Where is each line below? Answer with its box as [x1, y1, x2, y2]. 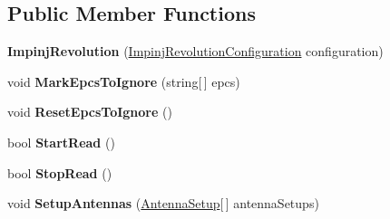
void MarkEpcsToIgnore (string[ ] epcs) [7, 71, 240, 90]
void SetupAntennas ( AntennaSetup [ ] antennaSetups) [7, 194, 319, 213]
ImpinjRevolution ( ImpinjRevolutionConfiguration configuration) [7, 42, 384, 61]
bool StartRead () [7, 132, 115, 151]
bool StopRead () [7, 163, 112, 182]
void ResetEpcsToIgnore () [7, 102, 172, 121]
